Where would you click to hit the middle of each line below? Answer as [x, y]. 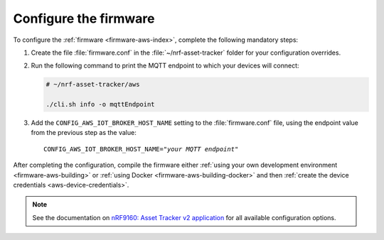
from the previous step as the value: [84, 133]
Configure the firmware [84, 18]
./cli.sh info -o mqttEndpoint [101, 104]
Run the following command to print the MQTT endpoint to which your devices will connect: [165, 66]
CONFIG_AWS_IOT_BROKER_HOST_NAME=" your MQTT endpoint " [141, 149]
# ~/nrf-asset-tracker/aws [93, 84]
